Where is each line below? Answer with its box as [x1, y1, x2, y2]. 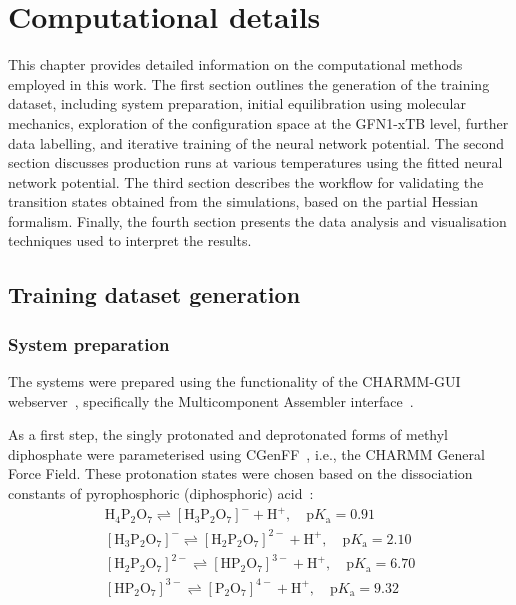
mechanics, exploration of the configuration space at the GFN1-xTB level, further [8, 112, 509, 133]
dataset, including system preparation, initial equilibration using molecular [8, 93, 466, 114]
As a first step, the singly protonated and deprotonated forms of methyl [8, 424, 449, 445]
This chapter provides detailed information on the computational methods [8, 54, 463, 75]
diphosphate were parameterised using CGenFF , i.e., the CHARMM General [8, 443, 485, 464]
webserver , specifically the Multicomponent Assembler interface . [8, 390, 414, 411]
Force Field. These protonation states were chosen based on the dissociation [8, 463, 473, 484]
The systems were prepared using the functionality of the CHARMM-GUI [8, 371, 461, 392]
